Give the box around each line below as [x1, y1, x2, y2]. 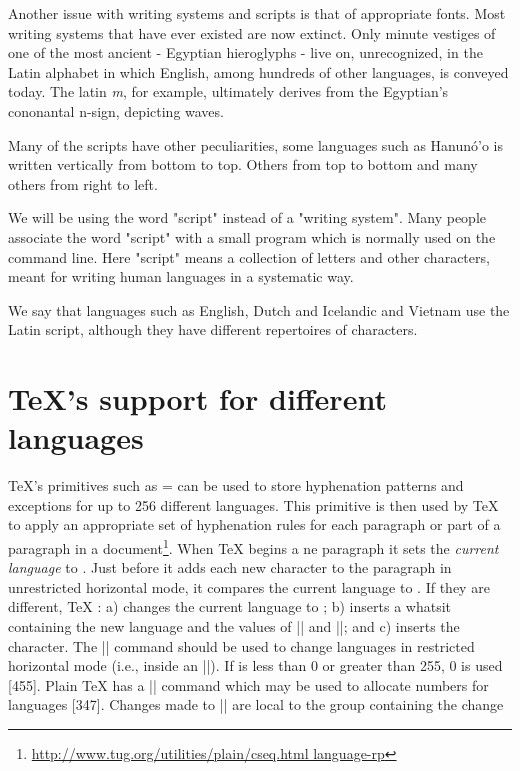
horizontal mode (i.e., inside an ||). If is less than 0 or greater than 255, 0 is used [8, 655, 503, 676]
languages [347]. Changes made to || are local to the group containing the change [8, 694, 504, 715]
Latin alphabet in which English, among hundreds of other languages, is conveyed [8, 61, 509, 82]
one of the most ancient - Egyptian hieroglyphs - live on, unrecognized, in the [8, 42, 483, 63]
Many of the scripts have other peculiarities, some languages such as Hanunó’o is [8, 134, 503, 155]
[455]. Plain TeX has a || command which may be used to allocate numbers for [8, 674, 489, 695]
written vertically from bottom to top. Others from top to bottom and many [8, 154, 478, 175]
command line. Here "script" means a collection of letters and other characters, [8, 246, 490, 267]
